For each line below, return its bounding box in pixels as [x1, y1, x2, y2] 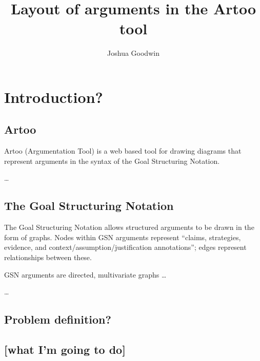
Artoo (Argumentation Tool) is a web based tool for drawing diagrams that [4, 145, 242, 156]
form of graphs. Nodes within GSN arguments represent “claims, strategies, [4, 231, 241, 242]
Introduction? [4, 86, 103, 107]
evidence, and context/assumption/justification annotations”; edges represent [4, 242, 247, 252]
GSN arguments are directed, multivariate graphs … [4, 269, 167, 280]
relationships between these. [4, 252, 92, 263]
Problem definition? [4, 311, 111, 327]
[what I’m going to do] [4, 342, 126, 357]
